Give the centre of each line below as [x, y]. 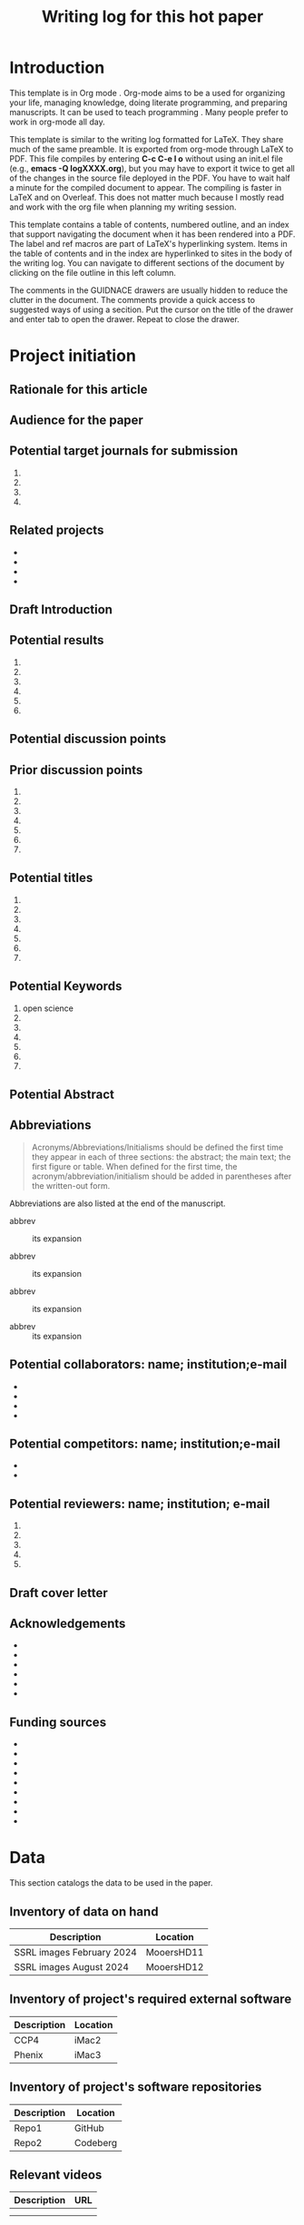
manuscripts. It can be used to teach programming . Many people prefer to [149, 112]
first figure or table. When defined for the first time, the [134, 1166]
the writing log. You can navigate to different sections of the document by [147, 263]
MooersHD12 [175, 1966]
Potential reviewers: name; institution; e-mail [140, 1504]
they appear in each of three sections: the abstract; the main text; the [161, 1157]
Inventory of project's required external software [151, 2000]
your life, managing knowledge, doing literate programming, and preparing [148, 103]
